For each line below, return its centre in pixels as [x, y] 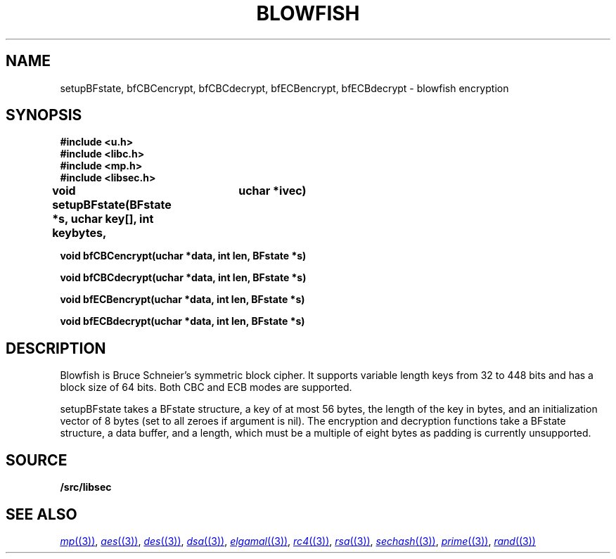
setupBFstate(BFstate [112, 205]
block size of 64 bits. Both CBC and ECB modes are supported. [206, 387]
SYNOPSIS [44, 115]
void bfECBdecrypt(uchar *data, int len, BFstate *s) [182, 321]
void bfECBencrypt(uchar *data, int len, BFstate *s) [182, 300]
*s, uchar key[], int [103, 219]
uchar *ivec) [272, 191]
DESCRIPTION [56, 348]
